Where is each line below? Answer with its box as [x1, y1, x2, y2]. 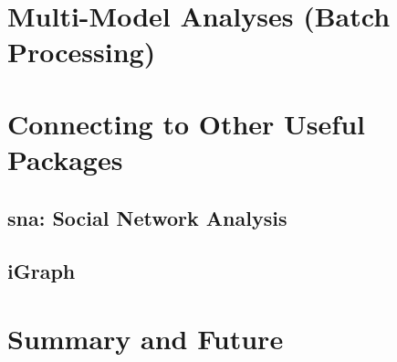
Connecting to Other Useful [7, 104, 365, 142]
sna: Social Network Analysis [7, 203, 287, 231]
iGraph [7, 257, 76, 285]
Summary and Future [7, 319, 284, 357]
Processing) [7, 33, 156, 70]
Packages [7, 140, 123, 177]
